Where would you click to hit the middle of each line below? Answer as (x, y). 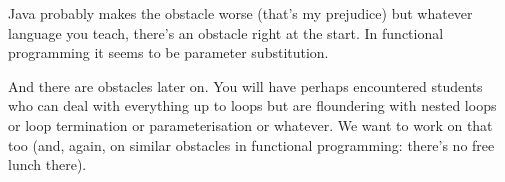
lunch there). (47, 164)
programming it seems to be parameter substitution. (168, 52)
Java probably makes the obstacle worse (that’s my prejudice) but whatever (240, 13)
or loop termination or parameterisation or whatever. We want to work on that (250, 124)
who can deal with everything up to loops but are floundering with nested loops (252, 105)
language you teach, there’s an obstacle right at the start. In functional (226, 32)
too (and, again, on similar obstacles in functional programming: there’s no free (251, 144)
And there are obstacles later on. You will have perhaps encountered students (245, 85)
